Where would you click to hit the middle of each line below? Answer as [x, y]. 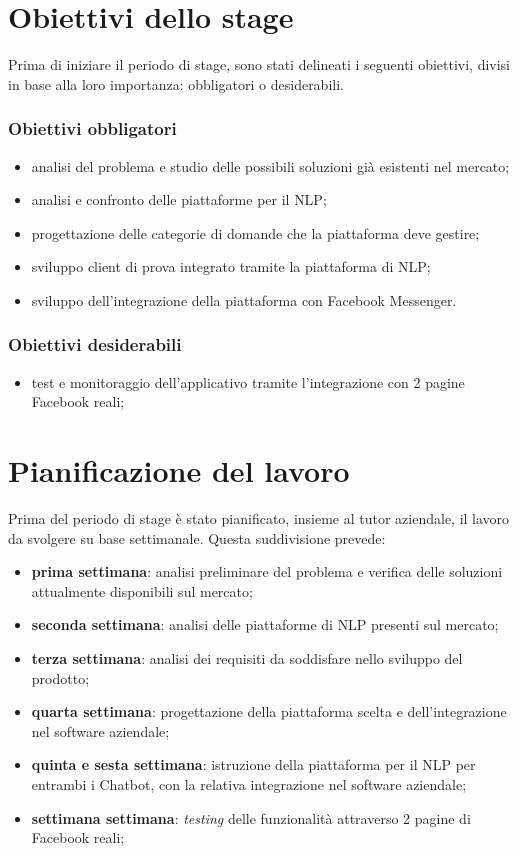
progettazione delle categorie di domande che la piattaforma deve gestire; [255, 232]
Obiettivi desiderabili [95, 344]
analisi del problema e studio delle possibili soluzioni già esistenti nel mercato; [270, 165]
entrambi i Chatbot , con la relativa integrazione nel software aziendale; [249, 783]
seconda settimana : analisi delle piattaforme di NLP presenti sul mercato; [265, 624]
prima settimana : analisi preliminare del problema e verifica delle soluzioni [267, 571]
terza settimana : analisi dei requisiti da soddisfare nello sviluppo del [247, 658]
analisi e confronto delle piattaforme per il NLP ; [179, 199]
